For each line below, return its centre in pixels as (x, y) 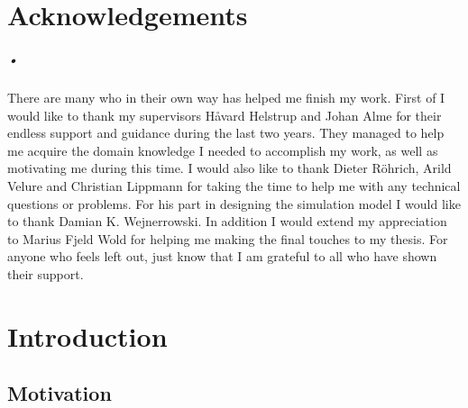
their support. (46, 273)
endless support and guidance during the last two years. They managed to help (226, 133)
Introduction (87, 335)
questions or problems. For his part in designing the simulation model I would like (234, 203)
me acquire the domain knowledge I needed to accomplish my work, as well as (223, 150)
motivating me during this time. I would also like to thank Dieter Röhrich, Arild (229, 168)
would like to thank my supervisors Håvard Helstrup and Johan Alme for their (225, 115)
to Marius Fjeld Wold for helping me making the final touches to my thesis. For (228, 238)
